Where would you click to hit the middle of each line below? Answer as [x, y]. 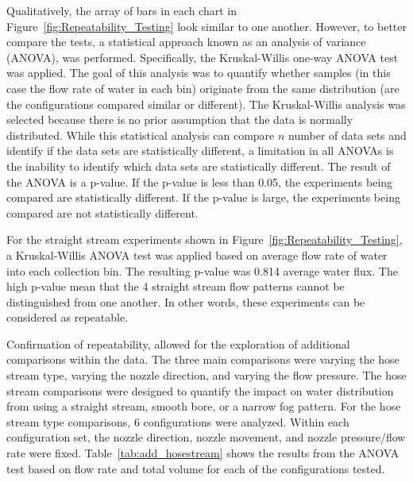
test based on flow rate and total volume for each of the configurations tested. [196, 468]
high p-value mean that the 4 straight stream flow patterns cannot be [176, 286]
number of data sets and [347, 135]
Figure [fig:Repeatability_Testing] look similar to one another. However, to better [207, 26]
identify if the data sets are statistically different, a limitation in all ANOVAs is [200, 150]
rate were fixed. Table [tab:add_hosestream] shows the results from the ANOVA [203, 453]
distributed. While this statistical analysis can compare [141, 135]
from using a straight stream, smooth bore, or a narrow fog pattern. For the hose [204, 406]
